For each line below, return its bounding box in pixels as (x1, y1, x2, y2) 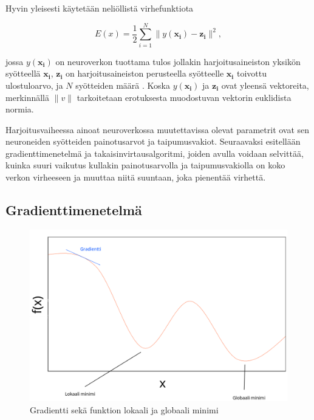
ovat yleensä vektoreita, (221, 78, 309, 91)
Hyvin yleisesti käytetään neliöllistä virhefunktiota (5, 2, 194, 14)
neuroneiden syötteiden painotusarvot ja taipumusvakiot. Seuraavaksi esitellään (5, 135, 301, 148)
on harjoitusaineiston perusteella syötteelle (66, 67, 224, 80)
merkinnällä (5, 91, 50, 103)
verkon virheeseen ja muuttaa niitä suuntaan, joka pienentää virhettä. (5, 171, 266, 184)
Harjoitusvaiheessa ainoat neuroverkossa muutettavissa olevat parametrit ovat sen (5, 123, 310, 136)
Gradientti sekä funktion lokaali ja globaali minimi (30, 403, 219, 416)
